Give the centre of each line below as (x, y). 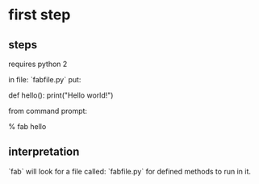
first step (40, 15)
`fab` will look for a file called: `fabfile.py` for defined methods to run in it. (130, 171)
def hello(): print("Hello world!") (61, 95)
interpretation (44, 152)
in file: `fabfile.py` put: (45, 79)
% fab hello (27, 126)
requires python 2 (38, 64)
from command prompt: (48, 111)
